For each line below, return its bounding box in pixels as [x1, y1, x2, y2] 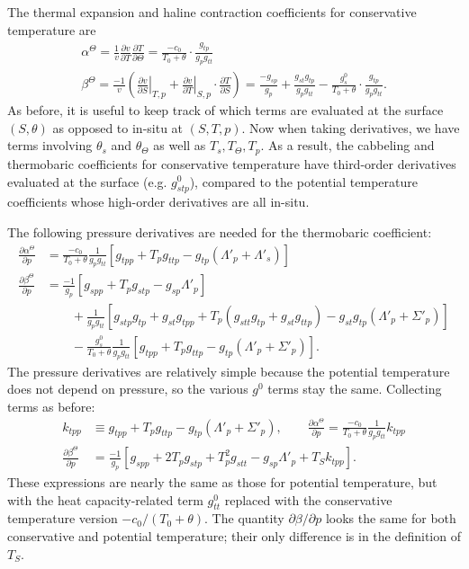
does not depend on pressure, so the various [7, 379, 248, 398]
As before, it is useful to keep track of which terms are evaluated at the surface [7, 101, 444, 120]
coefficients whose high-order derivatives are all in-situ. [7, 192, 310, 211]
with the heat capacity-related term [7, 490, 203, 509]
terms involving [7, 136, 93, 155]
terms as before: [7, 396, 95, 415]
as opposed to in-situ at [52, 118, 184, 137]
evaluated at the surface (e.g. [7, 172, 167, 191]
